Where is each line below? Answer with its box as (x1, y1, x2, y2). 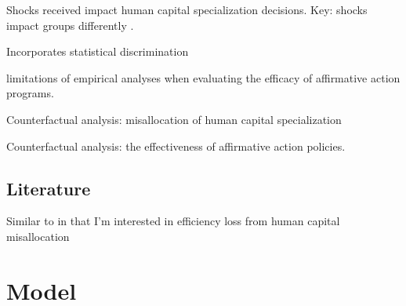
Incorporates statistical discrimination (6, 43, 189, 60)
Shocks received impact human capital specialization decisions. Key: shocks (6, 2, 368, 17)
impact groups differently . (6, 16, 134, 33)
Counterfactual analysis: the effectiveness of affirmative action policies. (6, 137, 346, 154)
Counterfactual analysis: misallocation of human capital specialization (6, 111, 342, 127)
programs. (6, 85, 54, 101)
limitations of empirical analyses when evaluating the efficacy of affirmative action (6, 69, 401, 86)
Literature (6, 176, 91, 200)
